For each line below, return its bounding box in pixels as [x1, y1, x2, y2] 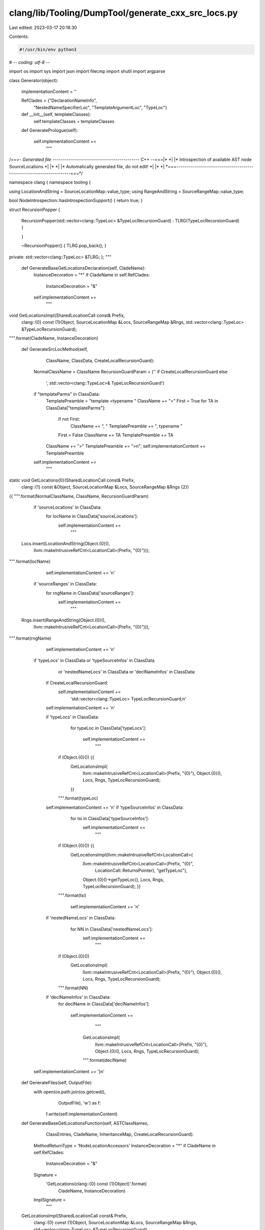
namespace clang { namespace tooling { [9, 180, 91, 185]
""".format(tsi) [58, 892, 87, 898]
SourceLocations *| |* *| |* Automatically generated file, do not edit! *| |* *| [9, 163, 165, 169]
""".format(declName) [82, 1057, 127, 1063]
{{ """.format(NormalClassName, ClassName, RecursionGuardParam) [9, 493, 149, 499]
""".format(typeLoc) [58, 795, 98, 801]
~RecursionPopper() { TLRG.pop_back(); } [21, 243, 106, 248]
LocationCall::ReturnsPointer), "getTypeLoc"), [95, 867, 187, 873]
